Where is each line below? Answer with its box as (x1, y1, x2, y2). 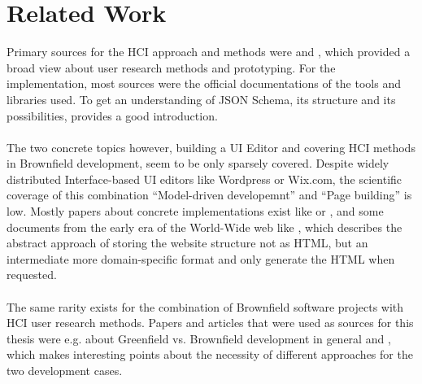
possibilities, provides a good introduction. (7, 107, 218, 124)
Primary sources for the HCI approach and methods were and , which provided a (7, 43, 411, 60)
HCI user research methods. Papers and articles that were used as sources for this (7, 314, 414, 331)
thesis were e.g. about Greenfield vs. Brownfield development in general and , (7, 329, 391, 347)
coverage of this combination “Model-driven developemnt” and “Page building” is (7, 186, 412, 203)
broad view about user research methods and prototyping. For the (7, 59, 336, 76)
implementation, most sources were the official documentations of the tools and (7, 75, 401, 92)
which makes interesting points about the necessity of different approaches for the (7, 346, 413, 363)
